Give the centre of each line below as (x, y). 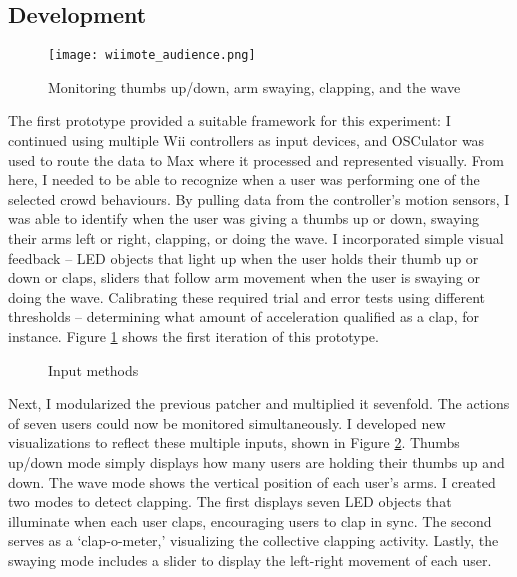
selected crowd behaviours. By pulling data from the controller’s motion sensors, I (259, 198)
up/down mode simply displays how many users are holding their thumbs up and (256, 461)
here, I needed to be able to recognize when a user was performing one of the (244, 179)
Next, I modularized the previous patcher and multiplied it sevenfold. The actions (259, 403)
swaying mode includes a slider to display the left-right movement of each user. (250, 559)
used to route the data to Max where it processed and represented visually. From (256, 159)
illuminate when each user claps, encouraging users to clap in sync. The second (250, 520)
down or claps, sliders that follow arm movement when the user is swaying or (244, 277)
